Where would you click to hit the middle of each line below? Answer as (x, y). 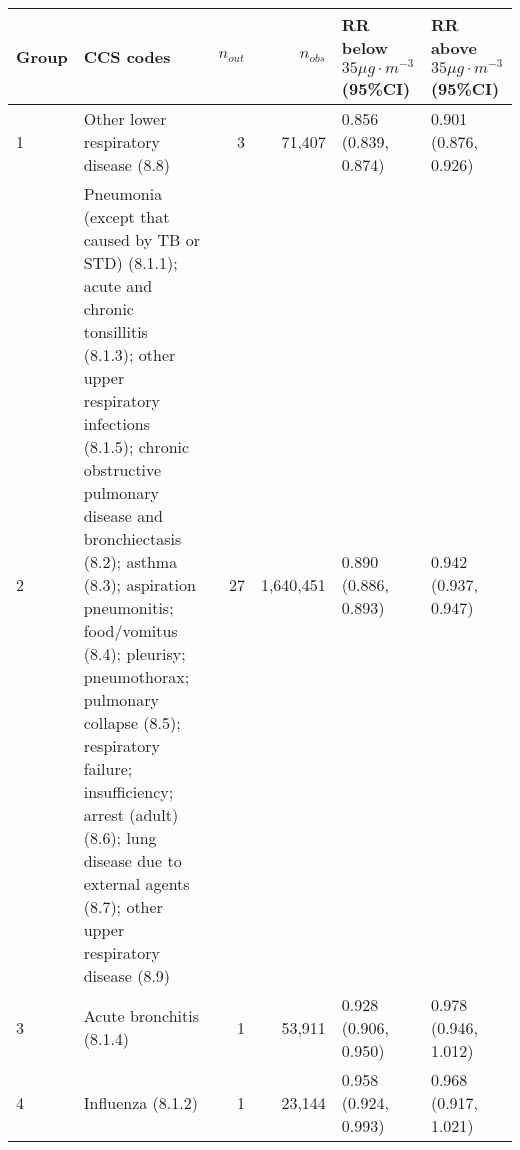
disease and (123, 515)
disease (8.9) (127, 975)
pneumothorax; (136, 676)
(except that (126, 216)
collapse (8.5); (132, 722)
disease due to (132, 860)
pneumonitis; (128, 607)
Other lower (125, 118)
